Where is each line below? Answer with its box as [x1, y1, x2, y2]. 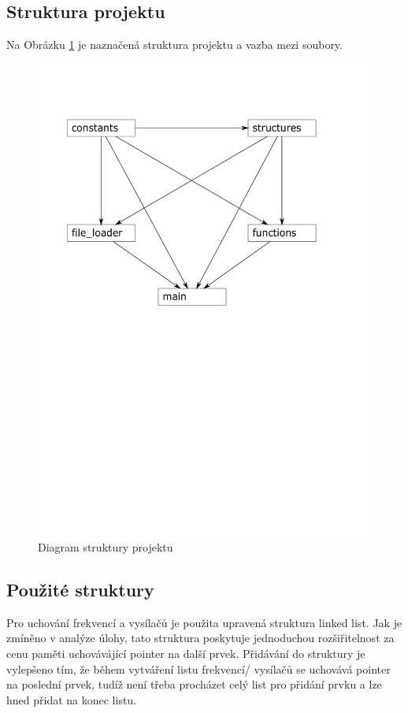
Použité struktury [6, 577, 154, 602]
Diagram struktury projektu [38, 539, 173, 555]
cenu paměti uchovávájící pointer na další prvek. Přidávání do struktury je [6, 645, 365, 662]
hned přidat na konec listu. [6, 691, 137, 707]
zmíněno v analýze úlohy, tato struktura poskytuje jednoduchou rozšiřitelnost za [6, 629, 395, 646]
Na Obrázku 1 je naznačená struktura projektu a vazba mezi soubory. [6, 36, 343, 53]
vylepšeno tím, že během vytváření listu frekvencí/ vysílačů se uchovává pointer [6, 660, 391, 677]
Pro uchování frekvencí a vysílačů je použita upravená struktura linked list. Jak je [6, 614, 402, 630]
